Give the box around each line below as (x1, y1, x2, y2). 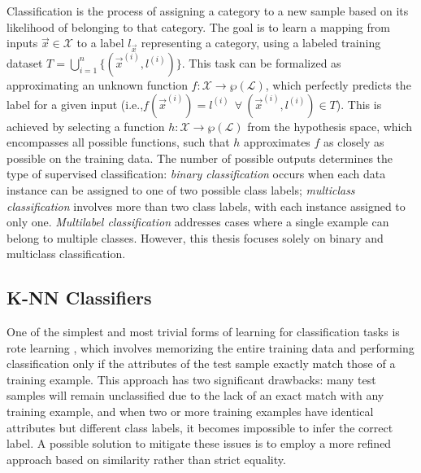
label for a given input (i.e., (7, 95, 144, 112)
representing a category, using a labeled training (141, 34, 381, 51)
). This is (336, 95, 382, 112)
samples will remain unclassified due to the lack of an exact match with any (7, 387, 384, 404)
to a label (76, 34, 124, 51)
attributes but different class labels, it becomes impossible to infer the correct (7, 418, 393, 436)
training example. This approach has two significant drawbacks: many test (7, 370, 376, 388)
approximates (244, 134, 310, 151)
